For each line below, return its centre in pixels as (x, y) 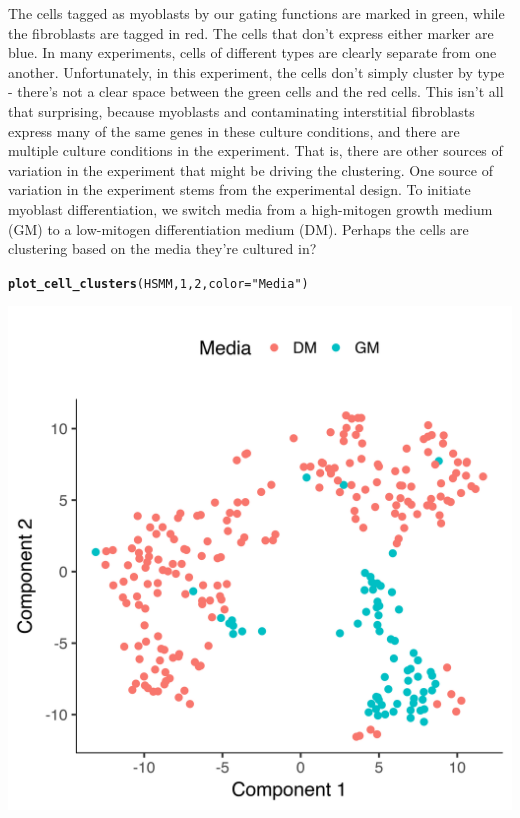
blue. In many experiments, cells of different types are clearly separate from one (252, 52)
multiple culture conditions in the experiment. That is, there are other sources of (255, 150)
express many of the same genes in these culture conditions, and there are (234, 130)
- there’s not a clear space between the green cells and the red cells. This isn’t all (256, 91)
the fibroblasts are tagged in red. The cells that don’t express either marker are (251, 32)
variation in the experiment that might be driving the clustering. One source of (250, 169)
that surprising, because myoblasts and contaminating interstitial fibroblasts (241, 110)
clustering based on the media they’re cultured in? (162, 248)
